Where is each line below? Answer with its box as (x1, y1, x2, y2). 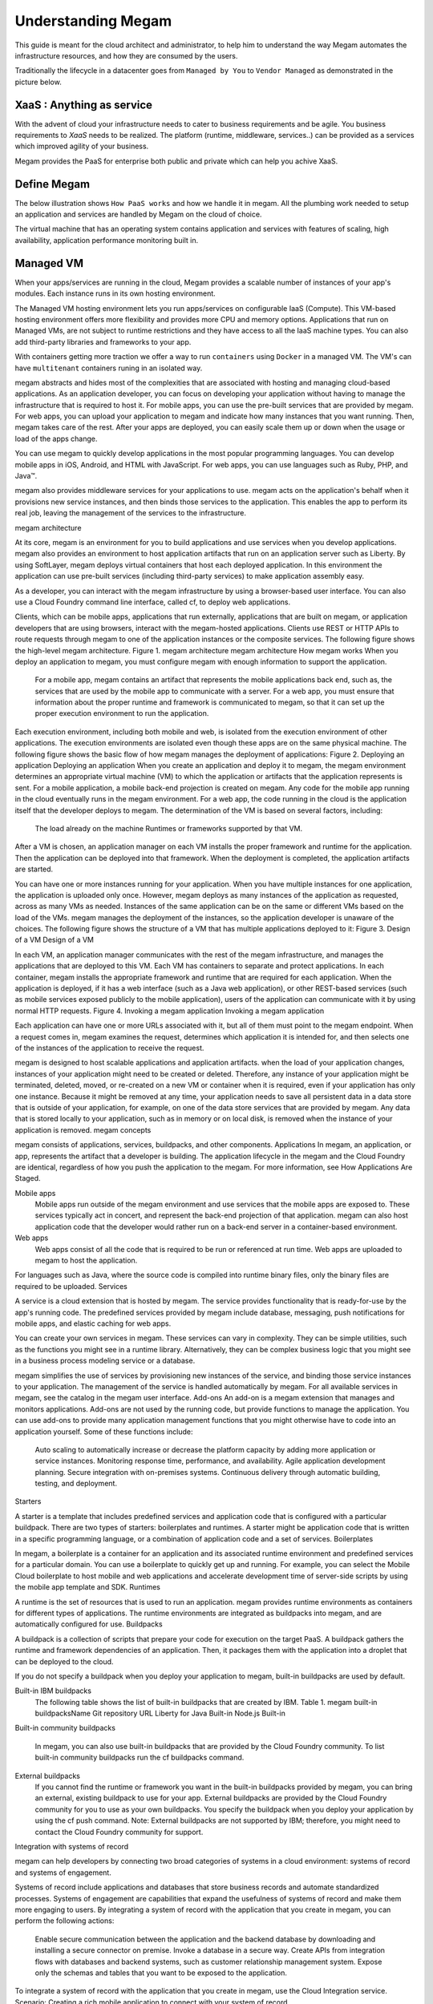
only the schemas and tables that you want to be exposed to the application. (34, 1968, 288, 1978)
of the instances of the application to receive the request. (14, 1043, 204, 1053)
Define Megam (14, 177, 91, 191)
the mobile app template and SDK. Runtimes (14, 1582, 160, 1592)
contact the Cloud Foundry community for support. (34, 1827, 204, 1836)
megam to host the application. (34, 1255, 138, 1266)
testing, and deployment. (34, 1479, 118, 1489)
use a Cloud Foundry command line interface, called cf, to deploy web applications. (14, 597, 291, 607)
